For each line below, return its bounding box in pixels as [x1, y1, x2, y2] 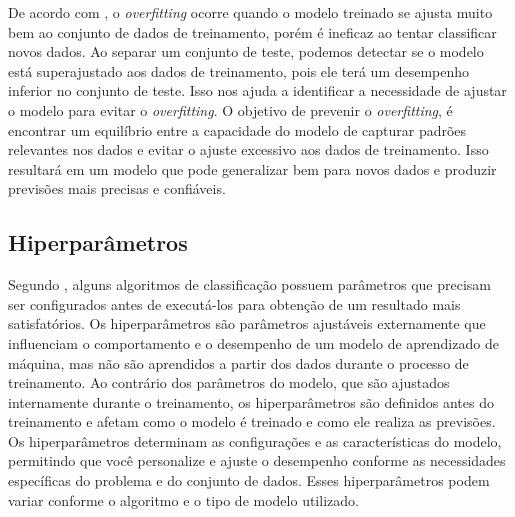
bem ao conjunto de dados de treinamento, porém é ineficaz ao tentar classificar [8, 21, 497, 42]
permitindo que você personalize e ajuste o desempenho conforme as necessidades [8, 450, 506, 471]
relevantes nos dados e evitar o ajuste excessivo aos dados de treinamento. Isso [8, 139, 489, 160]
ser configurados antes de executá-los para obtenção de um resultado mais [8, 293, 461, 314]
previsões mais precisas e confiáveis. [8, 178, 226, 199]
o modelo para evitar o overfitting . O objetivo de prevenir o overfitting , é [8, 99, 453, 120]
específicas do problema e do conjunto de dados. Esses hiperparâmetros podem [8, 470, 490, 491]
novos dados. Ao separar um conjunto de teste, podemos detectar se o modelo [8, 41, 484, 62]
